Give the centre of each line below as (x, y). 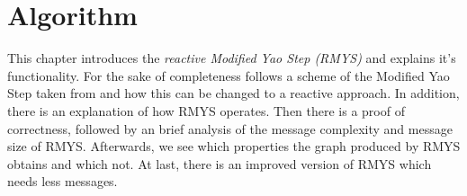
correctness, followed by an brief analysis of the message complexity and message (230, 128)
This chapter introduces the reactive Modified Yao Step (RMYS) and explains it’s (232, 58)
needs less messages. (63, 181)
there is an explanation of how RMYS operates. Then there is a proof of (206, 110)
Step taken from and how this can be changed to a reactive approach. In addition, (233, 93)
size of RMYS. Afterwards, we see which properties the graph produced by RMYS (234, 146)
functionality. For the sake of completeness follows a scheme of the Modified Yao (229, 75)
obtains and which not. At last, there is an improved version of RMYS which (220, 163)
